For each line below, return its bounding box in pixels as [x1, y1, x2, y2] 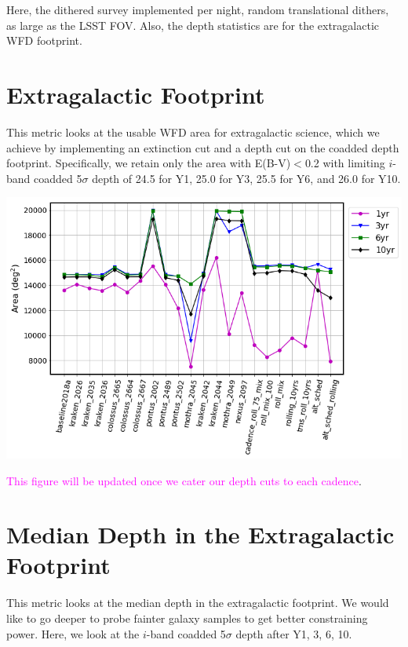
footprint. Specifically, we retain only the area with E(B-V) [6, 155, 291, 171]
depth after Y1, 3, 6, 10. [235, 625, 352, 642]
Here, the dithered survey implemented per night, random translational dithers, [6, 2, 389, 17]
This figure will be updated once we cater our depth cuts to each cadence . [6, 472, 362, 488]
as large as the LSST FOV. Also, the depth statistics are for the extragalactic [6, 16, 380, 33]
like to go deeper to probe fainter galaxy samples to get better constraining [6, 610, 368, 627]
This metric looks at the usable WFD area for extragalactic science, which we [6, 123, 380, 140]
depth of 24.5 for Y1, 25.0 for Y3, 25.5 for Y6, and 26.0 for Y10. [92, 170, 401, 186]
